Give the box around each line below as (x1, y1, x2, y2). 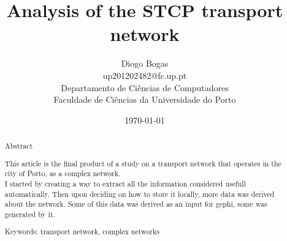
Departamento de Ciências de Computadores (61, 81, 229, 94)
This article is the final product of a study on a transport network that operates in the (4, 158, 281, 168)
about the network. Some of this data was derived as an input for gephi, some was (4, 199, 267, 209)
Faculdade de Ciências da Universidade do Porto (53, 93, 236, 106)
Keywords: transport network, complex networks (4, 226, 159, 237)
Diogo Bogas (121, 57, 169, 70)
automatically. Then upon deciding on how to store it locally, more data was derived (4, 188, 275, 199)
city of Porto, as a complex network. (4, 168, 121, 179)
